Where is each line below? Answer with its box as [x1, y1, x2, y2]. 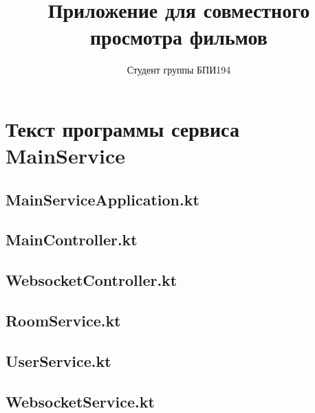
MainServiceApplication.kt [6, 188, 199, 210]
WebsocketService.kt [6, 390, 155, 412]
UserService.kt [6, 350, 111, 371]
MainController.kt [6, 229, 138, 250]
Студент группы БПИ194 [127, 63, 231, 77]
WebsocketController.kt [6, 269, 177, 291]
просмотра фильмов [89, 23, 268, 51]
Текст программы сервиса [6, 114, 239, 142]
